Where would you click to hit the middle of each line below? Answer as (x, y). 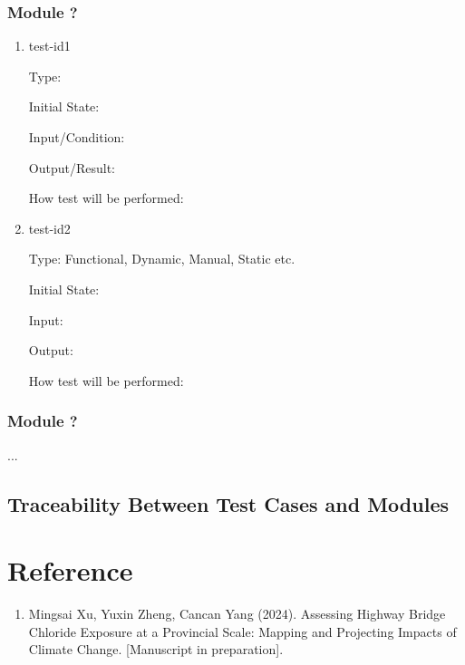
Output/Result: (72, 167)
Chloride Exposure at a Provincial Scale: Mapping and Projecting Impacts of (242, 631)
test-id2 (49, 228)
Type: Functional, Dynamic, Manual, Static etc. (162, 259)
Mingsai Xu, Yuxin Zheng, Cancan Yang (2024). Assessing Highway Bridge (237, 614)
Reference (70, 570)
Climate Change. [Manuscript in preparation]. (156, 649)
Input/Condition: (77, 137)
